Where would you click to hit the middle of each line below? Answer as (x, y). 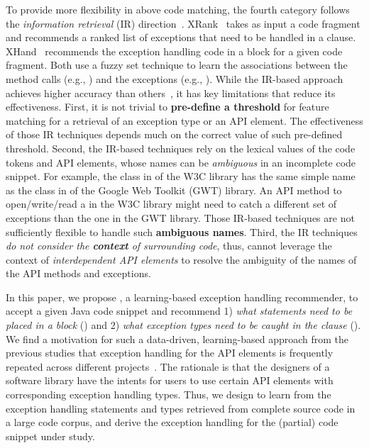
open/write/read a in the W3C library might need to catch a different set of (171, 204)
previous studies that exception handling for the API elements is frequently (170, 353)
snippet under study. (50, 436)
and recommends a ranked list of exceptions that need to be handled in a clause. (181, 37)
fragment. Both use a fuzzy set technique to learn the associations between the (177, 65)
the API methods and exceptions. (78, 273)
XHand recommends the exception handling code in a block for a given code (174, 51)
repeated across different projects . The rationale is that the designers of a (168, 366)
